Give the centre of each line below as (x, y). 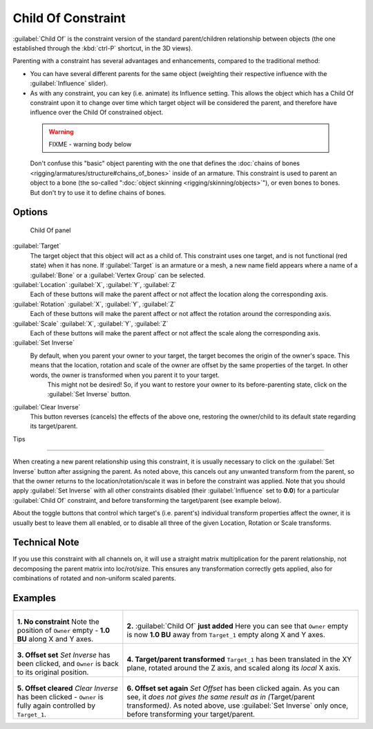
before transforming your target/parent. (191, 714)
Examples (35, 598)
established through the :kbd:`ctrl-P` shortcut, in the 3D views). (103, 48)
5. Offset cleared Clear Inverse (68, 688)
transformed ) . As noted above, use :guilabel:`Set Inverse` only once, (238, 705)
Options (30, 212)
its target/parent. (54, 426)
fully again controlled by (56, 705)
